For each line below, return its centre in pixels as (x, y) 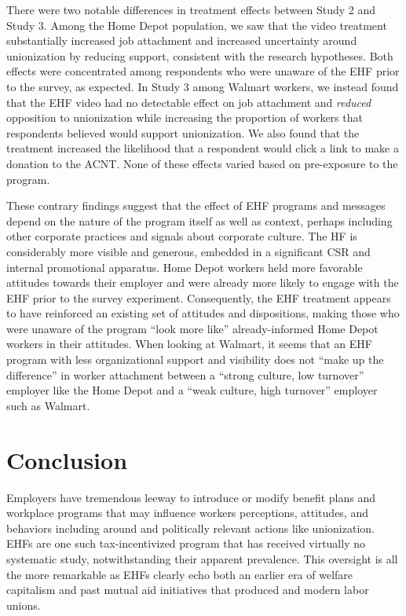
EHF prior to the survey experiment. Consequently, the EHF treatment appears (199, 297)
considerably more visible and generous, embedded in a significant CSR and (188, 251)
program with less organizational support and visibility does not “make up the (195, 359)
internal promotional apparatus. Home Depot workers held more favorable (185, 267)
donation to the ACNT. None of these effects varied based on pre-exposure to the (202, 163)
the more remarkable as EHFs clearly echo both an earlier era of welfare (180, 574)
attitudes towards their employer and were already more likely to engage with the (203, 282)
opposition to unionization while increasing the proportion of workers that (185, 117)
